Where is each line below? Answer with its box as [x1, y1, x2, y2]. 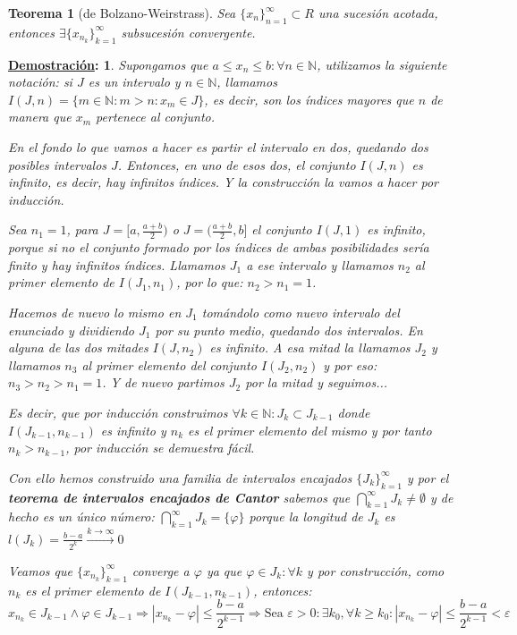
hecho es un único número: [8, 507, 155, 526]
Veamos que [8, 561, 72, 580]
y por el [406, 468, 449, 487]
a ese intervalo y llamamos [246, 255, 394, 274]
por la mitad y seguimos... [245, 373, 388, 392]
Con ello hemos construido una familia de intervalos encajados [8, 468, 352, 487]
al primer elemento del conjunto [81, 355, 257, 374]
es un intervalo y [88, 72, 181, 91]
